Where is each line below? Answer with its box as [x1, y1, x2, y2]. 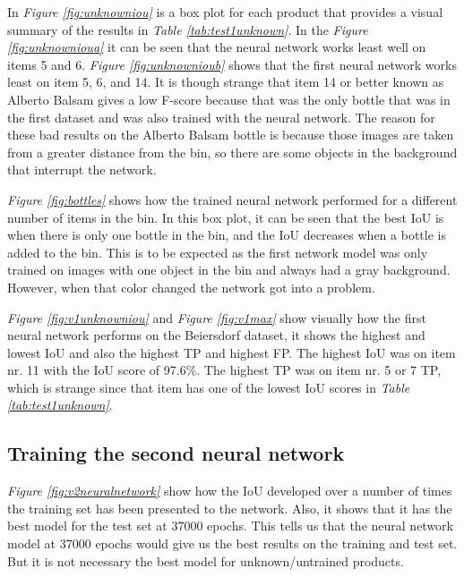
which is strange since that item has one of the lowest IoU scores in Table [7, 378, 410, 396]
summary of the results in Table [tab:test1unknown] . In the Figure [7, 20, 368, 38]
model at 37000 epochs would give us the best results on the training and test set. [7, 534, 458, 553]
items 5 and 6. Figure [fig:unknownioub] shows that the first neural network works [7, 55, 457, 73]
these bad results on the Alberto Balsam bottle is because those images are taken [7, 125, 454, 144]
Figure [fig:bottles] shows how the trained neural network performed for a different [7, 190, 458, 208]
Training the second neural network [7, 439, 345, 467]
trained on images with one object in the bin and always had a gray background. [7, 260, 451, 279]
